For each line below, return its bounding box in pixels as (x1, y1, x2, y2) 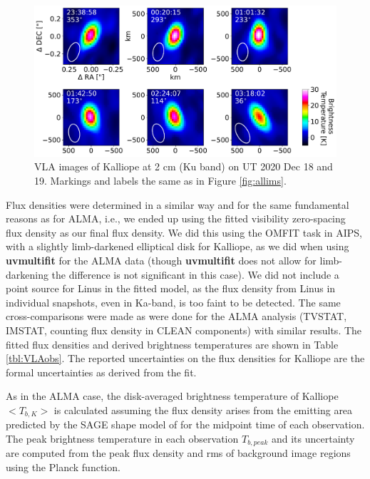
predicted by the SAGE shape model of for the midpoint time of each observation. (6, 417, 365, 432)
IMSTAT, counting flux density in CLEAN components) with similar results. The (6, 322, 362, 337)
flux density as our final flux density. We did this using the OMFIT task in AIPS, (6, 225, 362, 239)
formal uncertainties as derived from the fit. (6, 364, 197, 379)
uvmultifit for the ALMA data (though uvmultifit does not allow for (6, 252, 317, 267)
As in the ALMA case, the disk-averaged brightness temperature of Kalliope (6, 388, 339, 403)
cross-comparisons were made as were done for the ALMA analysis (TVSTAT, (6, 309, 347, 324)
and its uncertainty (271, 431, 355, 445)
